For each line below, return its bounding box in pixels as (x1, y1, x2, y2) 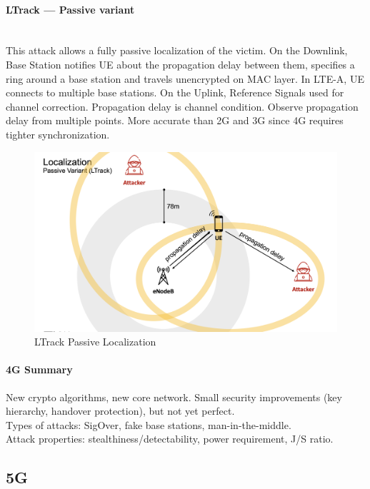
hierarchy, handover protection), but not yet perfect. (6, 403, 235, 418)
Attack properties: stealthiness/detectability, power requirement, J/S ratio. (6, 431, 334, 446)
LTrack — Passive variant (6, 1, 135, 16)
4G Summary (6, 362, 73, 377)
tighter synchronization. (6, 126, 110, 141)
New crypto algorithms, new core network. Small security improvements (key (6, 389, 342, 404)
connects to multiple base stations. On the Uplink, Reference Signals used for (6, 85, 344, 100)
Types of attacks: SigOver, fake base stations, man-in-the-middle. (6, 417, 291, 432)
